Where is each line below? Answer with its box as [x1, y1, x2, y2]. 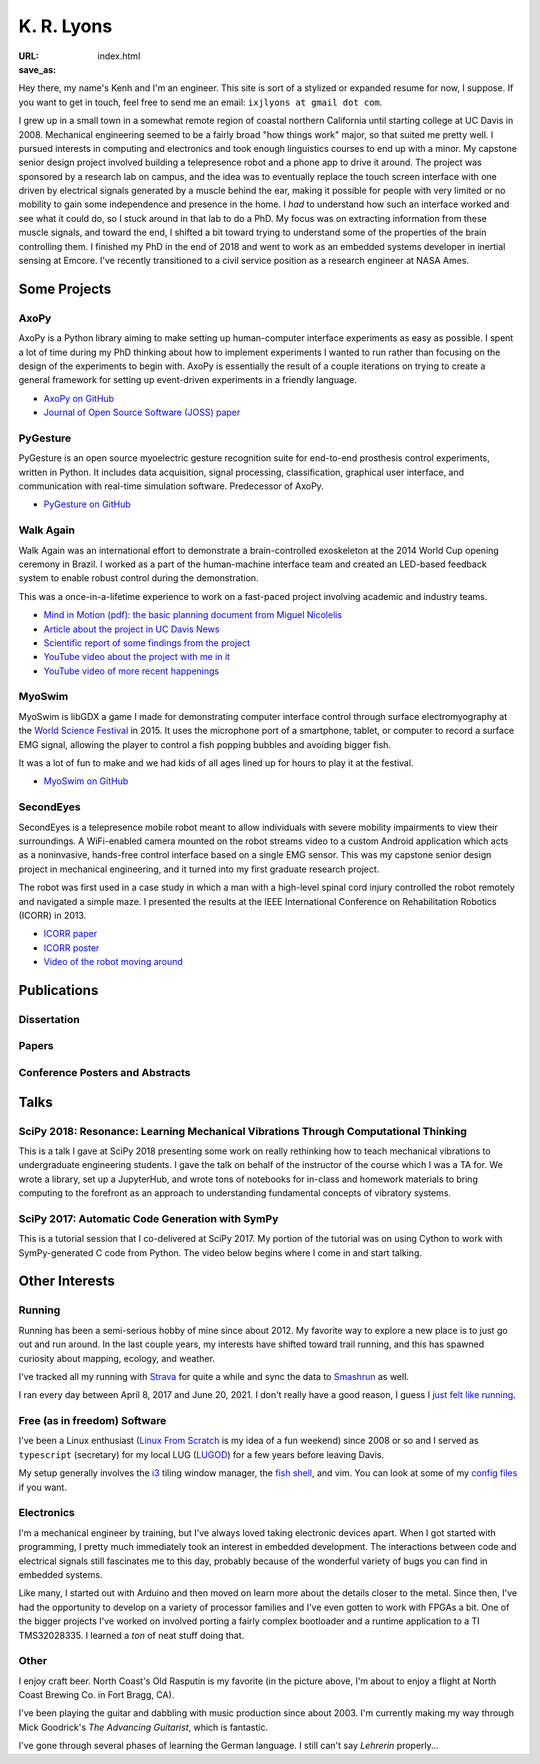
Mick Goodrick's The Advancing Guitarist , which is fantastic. [18, 1721, 269, 1733]
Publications [18, 981, 99, 999]
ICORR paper [43, 928, 98, 940]
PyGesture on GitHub [43, 498, 132, 510]
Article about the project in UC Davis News [43, 623, 220, 635]
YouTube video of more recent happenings [43, 665, 220, 677]
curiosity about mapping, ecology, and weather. [18, 1352, 215, 1364]
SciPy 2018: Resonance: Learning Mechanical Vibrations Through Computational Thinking [18, 1124, 467, 1138]
